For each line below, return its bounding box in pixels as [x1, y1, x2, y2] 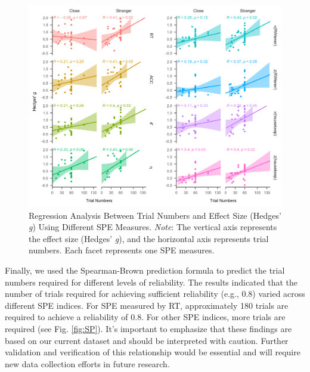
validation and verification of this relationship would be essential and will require [5, 346, 300, 358]
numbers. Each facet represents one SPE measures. [29, 244, 215, 256]
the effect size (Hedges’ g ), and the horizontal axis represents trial [29, 232, 269, 244]
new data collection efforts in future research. [5, 357, 170, 370]
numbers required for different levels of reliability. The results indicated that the [5, 275, 297, 288]
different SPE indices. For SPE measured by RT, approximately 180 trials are [5, 299, 289, 311]
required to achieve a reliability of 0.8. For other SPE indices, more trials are [5, 311, 286, 323]
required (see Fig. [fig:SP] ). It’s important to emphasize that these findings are [5, 323, 292, 335]
